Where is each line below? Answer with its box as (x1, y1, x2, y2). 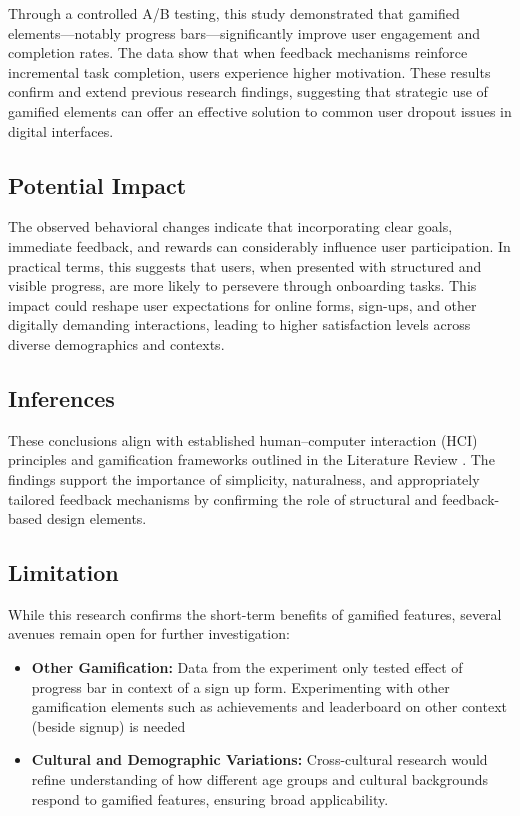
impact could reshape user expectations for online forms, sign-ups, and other (8, 294, 477, 315)
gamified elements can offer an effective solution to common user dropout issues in (8, 100, 512, 121)
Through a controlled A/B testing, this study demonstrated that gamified (8, 3, 460, 23)
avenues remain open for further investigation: (8, 623, 290, 644)
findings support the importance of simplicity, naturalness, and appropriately (8, 468, 480, 489)
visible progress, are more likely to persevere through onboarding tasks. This (8, 275, 477, 296)
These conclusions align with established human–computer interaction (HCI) (8, 429, 478, 450)
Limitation (8, 557, 119, 588)
